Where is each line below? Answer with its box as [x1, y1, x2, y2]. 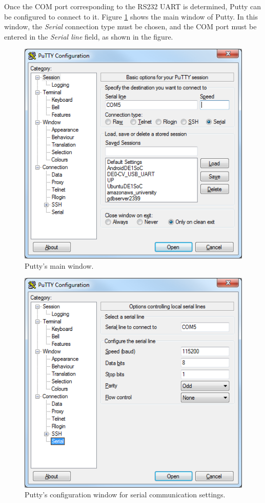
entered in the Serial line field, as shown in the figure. [4, 31, 173, 42]
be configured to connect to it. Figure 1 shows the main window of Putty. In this [4, 11, 258, 22]
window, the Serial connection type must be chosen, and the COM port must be [4, 21, 257, 32]
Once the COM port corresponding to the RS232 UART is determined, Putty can [4, 1, 261, 11]
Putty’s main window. [25, 260, 94, 271]
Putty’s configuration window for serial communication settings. [25, 489, 226, 500]
